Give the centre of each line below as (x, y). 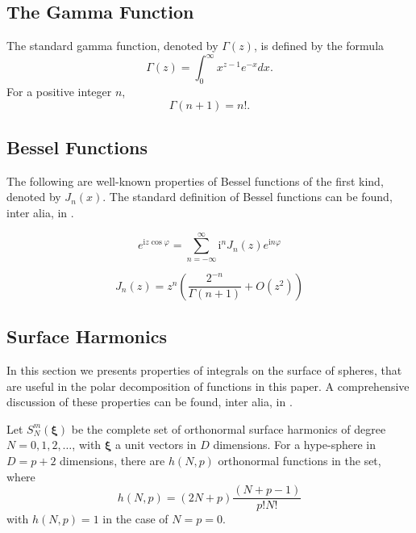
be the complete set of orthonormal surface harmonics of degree (229, 428)
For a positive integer (59, 92)
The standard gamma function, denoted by (112, 46)
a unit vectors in (156, 445)
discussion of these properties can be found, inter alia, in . (150, 402)
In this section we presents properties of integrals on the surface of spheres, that (204, 370)
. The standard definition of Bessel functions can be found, (248, 197)
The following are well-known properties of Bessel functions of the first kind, (195, 180)
